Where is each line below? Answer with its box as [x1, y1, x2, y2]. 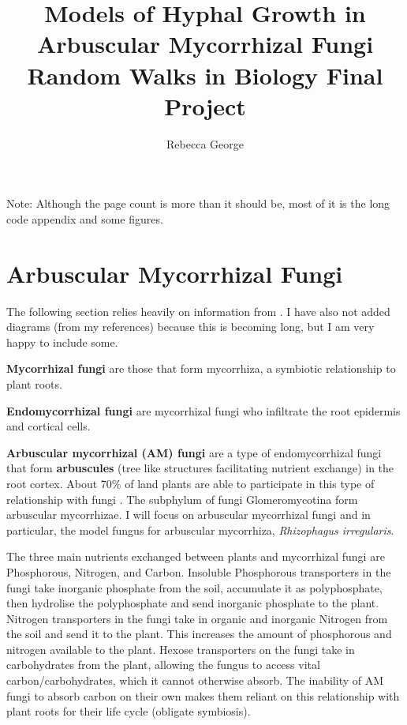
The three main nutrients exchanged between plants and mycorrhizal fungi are [6, 548, 385, 565]
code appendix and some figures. [6, 210, 163, 227]
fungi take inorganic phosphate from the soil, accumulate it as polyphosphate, [6, 579, 383, 595]
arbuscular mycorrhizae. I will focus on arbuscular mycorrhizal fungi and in [6, 506, 371, 523]
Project [164, 89, 246, 122]
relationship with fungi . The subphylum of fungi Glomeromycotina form [6, 490, 358, 507]
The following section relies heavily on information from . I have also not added [6, 302, 390, 319]
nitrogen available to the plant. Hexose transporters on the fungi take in [6, 640, 355, 657]
